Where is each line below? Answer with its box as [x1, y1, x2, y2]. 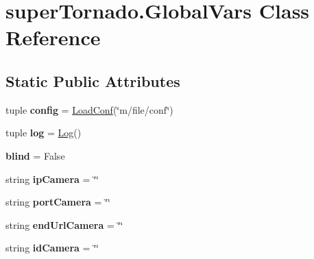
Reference [5, 23, 101, 51]
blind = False [5, 148, 65, 162]
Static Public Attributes [5, 70, 180, 91]
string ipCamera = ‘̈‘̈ [5, 171, 99, 186]
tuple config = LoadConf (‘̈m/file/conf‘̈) [5, 102, 173, 116]
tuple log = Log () [5, 125, 82, 140]
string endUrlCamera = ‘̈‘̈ [5, 217, 123, 232]
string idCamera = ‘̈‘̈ [5, 241, 99, 255]
